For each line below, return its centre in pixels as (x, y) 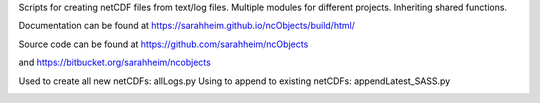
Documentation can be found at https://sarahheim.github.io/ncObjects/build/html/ (186, 26)
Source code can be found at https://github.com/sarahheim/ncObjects (163, 44)
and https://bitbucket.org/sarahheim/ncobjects (115, 62)
